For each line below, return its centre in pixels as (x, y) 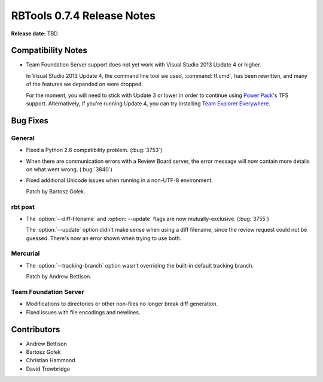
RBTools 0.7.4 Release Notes (83, 16)
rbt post (23, 207)
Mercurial (25, 253)
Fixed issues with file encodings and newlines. (83, 312)
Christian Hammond (51, 360)
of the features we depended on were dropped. (85, 84)
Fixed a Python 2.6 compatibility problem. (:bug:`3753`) (94, 150)
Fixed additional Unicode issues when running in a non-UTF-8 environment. (120, 180)
